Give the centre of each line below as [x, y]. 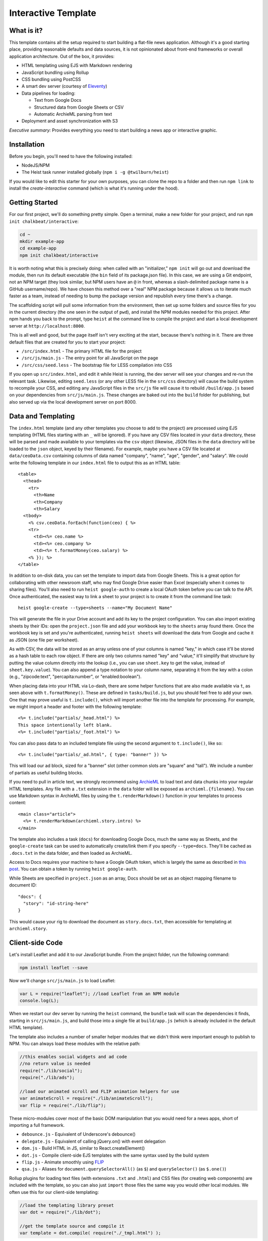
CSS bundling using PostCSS [51, 79]
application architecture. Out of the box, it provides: [62, 56]
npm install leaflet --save [54, 968]
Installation [27, 144]
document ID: [23, 885]
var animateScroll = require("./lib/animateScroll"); [86, 1099]
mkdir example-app [42, 241]
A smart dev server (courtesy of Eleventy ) [65, 86]
